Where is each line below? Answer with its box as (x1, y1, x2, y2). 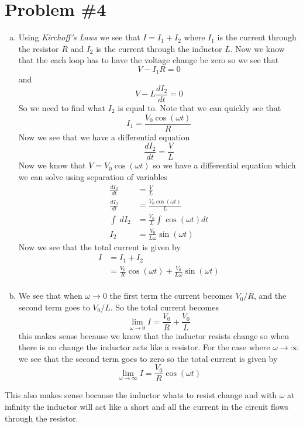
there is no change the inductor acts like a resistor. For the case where (18, 341, 270, 353)
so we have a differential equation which (153, 159, 296, 171)
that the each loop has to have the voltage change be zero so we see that (18, 54, 279, 66)
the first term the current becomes (109, 289, 233, 302)
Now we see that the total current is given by (18, 240, 181, 253)
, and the (253, 289, 287, 302)
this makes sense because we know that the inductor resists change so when (18, 329, 290, 341)
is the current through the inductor (96, 42, 222, 54)
